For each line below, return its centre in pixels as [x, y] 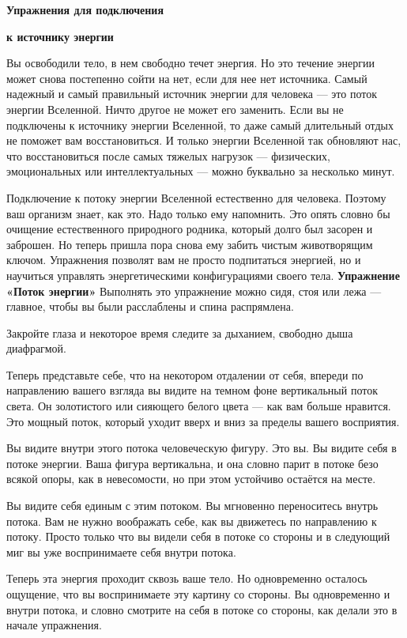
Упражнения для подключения [85, 9]
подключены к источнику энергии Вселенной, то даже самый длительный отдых [200, 125]
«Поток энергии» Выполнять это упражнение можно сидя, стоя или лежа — [194, 291]
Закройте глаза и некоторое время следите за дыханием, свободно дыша [180, 332]
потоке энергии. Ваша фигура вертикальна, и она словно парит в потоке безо [192, 463]
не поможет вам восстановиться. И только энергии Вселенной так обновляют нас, [204, 140]
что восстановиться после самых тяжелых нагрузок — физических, [168, 155]
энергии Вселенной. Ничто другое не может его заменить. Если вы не [175, 109]
